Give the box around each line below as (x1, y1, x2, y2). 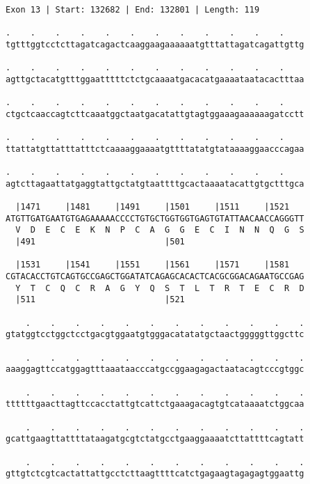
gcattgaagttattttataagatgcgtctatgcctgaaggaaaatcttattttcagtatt (6, 434, 304, 444)
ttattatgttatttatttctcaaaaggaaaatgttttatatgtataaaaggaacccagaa (6, 143, 304, 154)
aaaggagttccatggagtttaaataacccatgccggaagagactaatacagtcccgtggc (6, 364, 304, 375)
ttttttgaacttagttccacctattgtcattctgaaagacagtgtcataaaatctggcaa (6, 399, 304, 409)
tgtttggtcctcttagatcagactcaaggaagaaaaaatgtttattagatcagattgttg (6, 39, 304, 49)
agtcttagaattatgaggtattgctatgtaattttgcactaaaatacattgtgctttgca (6, 178, 304, 189)
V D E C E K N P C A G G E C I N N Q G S (15, 225, 304, 235)
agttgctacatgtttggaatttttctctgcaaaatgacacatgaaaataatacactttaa (6, 74, 304, 84)
